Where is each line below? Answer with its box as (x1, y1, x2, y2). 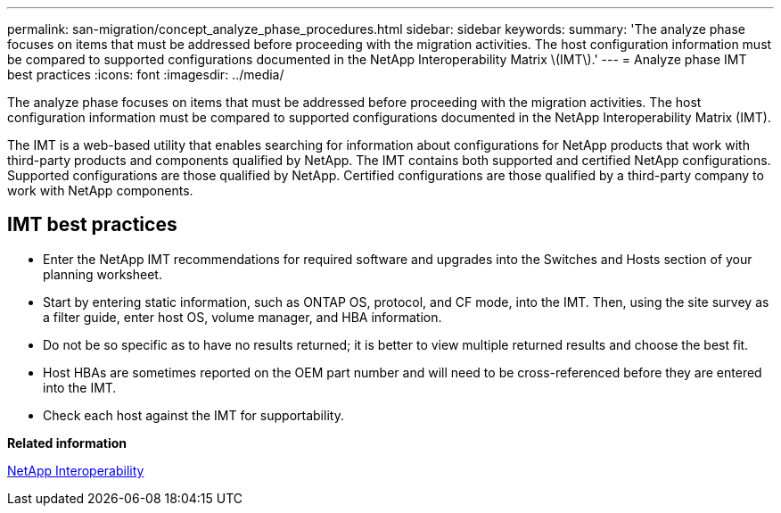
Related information (7, 434, 127, 451)
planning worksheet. (43, 266, 162, 282)
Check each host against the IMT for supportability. (43, 407, 344, 423)
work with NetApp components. (7, 183, 193, 198)
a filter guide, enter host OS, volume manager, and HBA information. (43, 309, 442, 325)
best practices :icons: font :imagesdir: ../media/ (7, 67, 284, 82)
